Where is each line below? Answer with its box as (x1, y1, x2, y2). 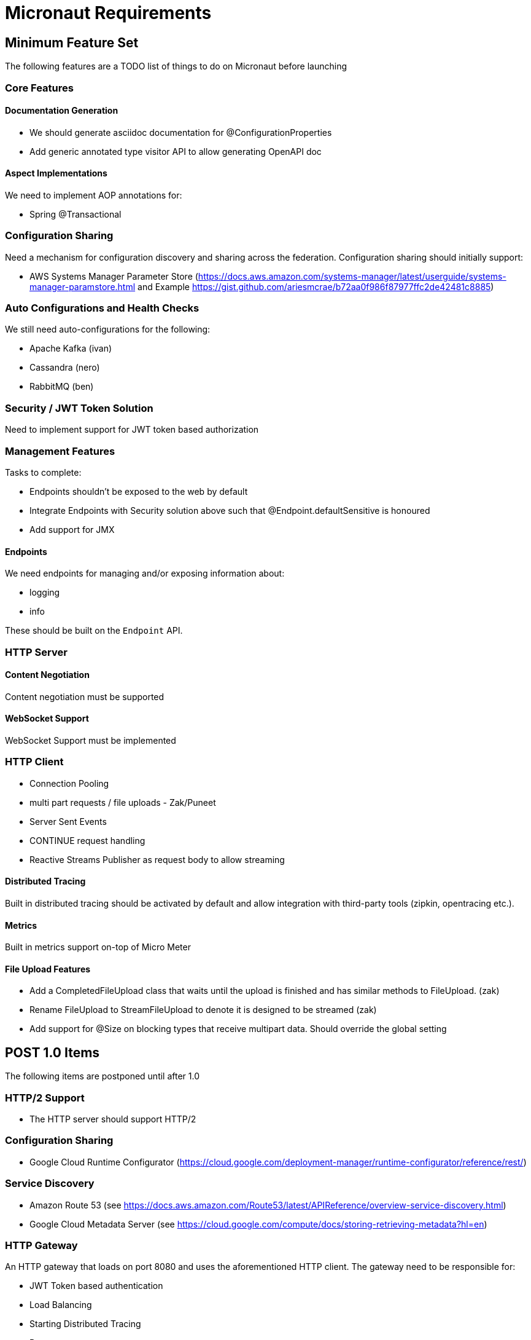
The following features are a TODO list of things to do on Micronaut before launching (5, 61, 347, 72)
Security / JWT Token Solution (5, 401, 153, 414)
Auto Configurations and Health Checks (5, 302, 200, 315)
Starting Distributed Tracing (29, 1318, 141, 1330)
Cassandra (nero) (29, 362, 100, 373)
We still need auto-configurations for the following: (5, 324, 211, 335)
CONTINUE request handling (29, 835, 145, 846)
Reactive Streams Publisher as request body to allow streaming (29, 854, 285, 865)
